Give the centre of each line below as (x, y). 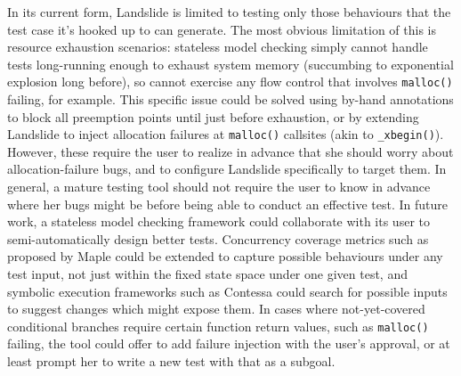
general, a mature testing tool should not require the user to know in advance (219, 187)
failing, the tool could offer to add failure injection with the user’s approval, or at (229, 343)
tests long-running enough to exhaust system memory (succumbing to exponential (230, 64)
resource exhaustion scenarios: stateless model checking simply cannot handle (218, 47)
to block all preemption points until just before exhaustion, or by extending (213, 116)
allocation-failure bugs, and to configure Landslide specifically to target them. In (227, 169)
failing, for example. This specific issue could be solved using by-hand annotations (230, 99)
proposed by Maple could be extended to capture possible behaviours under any (225, 256)
